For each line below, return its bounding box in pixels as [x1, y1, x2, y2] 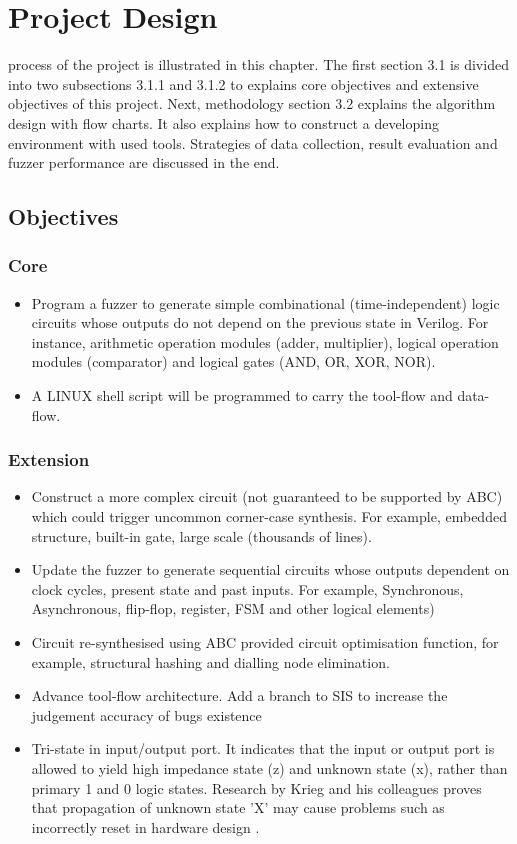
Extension [8, 447, 90, 472]
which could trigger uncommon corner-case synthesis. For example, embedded [31, 506, 507, 527]
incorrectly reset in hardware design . [31, 816, 260, 837]
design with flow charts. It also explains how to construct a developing [8, 112, 439, 133]
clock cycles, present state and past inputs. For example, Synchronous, [31, 578, 464, 599]
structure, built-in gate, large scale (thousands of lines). [31, 525, 372, 546]
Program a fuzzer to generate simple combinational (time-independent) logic [31, 292, 500, 313]
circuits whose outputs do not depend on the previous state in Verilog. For [31, 312, 489, 333]
